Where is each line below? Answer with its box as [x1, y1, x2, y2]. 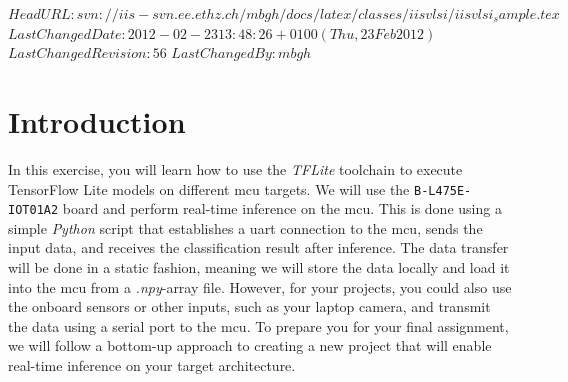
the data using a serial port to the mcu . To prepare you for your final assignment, [8, 315, 509, 336]
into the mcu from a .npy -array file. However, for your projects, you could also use [8, 276, 512, 297]
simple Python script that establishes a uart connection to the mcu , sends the [8, 217, 483, 238]
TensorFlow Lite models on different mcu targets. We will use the [8, 178, 410, 199]
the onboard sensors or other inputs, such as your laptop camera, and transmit [8, 296, 491, 317]
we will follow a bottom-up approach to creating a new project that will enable [8, 335, 492, 356]
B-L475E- [414, 183, 472, 198]
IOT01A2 [8, 203, 59, 218]
